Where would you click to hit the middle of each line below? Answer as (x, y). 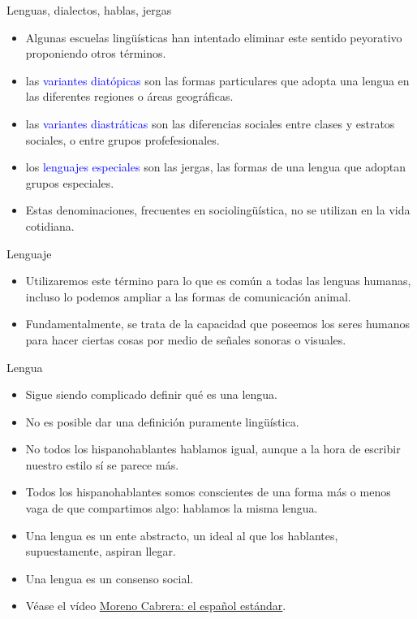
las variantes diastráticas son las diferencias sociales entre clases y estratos (210, 123)
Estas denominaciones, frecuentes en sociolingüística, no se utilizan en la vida (218, 210)
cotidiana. (50, 225)
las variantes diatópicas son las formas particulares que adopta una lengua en (217, 80)
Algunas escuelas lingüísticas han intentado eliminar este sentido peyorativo (214, 37)
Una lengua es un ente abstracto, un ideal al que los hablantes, (182, 535)
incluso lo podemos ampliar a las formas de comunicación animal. (188, 296)
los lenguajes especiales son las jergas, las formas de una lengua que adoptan (215, 167)
